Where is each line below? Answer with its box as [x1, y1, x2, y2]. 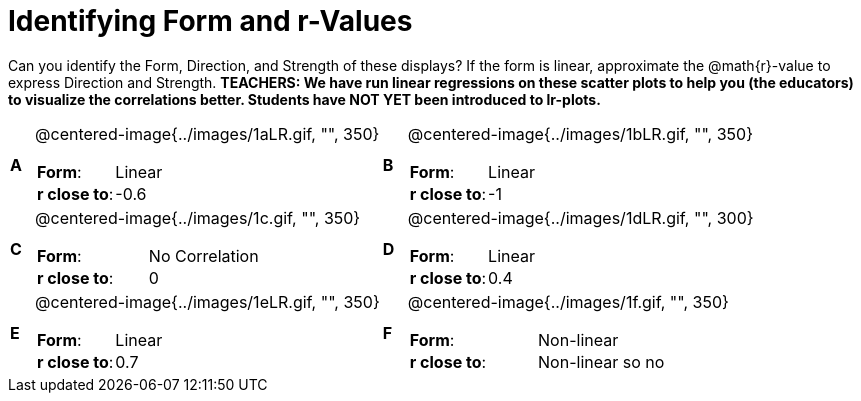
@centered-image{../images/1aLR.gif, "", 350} [35, 123, 380, 144]
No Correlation [148, 245, 259, 266]
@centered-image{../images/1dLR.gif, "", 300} [407, 207, 754, 228]
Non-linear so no [538, 351, 665, 372]
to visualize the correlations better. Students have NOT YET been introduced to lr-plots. [8, 90, 601, 108]
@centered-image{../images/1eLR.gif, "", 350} [35, 291, 380, 312]
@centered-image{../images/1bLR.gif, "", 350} [407, 123, 753, 144]
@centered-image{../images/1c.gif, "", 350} [35, 207, 361, 228]
